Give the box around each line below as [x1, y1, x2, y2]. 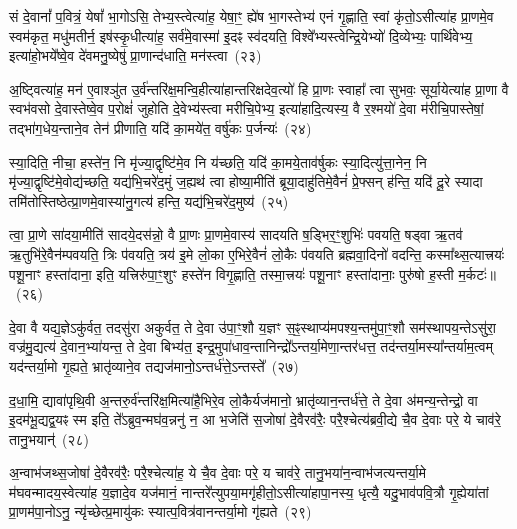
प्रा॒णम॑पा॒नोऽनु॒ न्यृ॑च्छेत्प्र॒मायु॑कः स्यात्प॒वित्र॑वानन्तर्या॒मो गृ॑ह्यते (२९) [9, 501, 312, 522]
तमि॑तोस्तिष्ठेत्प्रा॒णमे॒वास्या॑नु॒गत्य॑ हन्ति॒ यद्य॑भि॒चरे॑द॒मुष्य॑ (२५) [9, 190, 289, 211]
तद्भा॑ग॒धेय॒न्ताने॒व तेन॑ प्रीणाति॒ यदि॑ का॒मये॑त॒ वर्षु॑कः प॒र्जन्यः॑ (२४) [9, 117, 312, 138]
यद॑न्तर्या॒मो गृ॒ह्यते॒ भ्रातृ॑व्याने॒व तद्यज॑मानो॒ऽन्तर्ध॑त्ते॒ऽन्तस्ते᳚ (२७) [9, 355, 299, 376]
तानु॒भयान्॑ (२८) [9, 428, 89, 449]
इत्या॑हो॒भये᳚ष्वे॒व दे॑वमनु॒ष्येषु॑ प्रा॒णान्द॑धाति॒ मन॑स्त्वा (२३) [9, 45, 262, 66]
